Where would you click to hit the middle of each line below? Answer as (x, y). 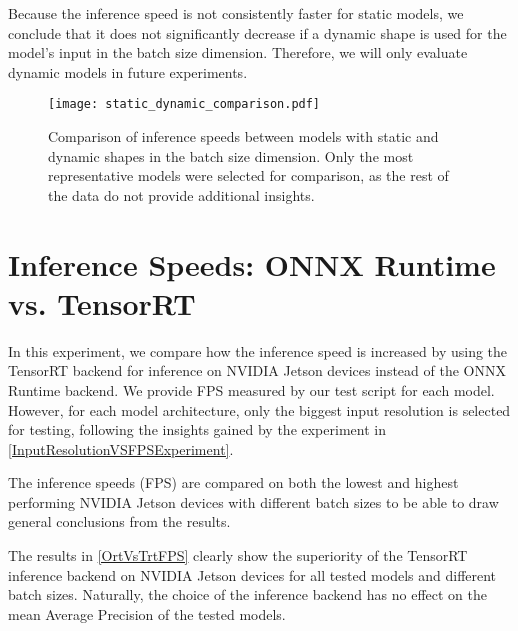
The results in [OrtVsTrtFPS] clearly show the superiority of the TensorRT (238, 555)
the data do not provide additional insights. (181, 194)
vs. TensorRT (102, 302)
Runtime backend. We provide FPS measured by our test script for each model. (251, 389)
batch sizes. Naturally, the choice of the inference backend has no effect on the (247, 594)
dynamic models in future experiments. (128, 71)
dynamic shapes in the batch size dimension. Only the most (231, 155)
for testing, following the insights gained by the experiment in (197, 429)
